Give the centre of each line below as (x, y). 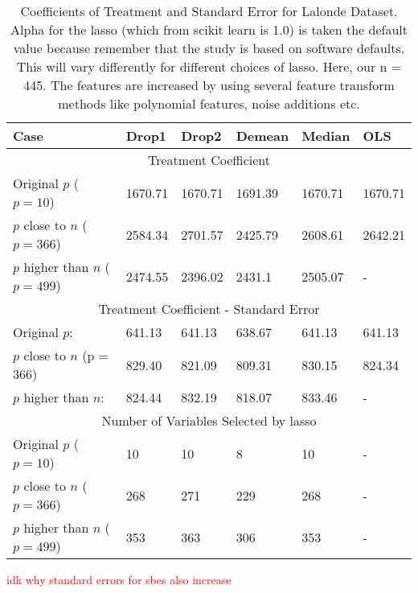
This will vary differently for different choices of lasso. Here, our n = (209, 66)
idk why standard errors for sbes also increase (119, 579)
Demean (262, 136)
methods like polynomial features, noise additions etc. (209, 103)
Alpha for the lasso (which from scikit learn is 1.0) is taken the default (209, 29)
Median (326, 136)
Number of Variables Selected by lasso (209, 420)
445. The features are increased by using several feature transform (209, 85)
